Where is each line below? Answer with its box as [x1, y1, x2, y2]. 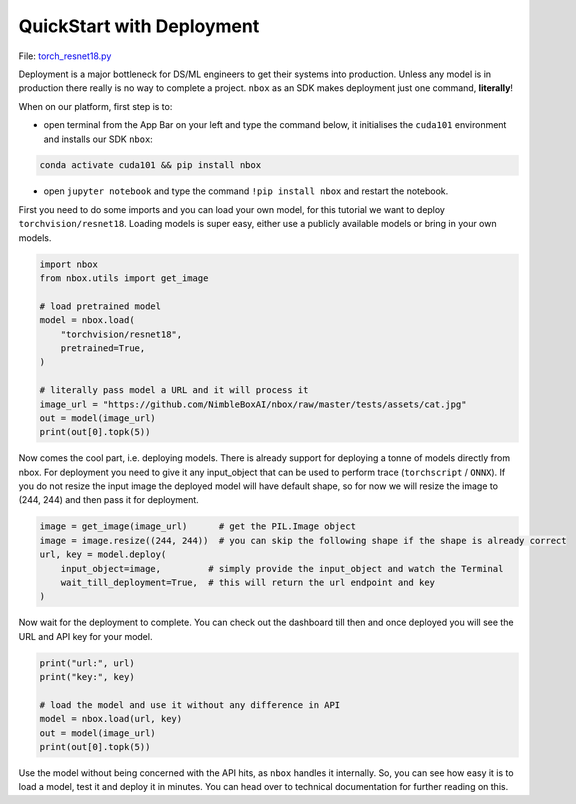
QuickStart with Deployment [18, 15, 260, 37]
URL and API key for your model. [18, 630, 153, 642]
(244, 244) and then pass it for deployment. [18, 494, 199, 506]
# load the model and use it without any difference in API [39, 699, 341, 710]
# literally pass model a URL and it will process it [39, 385, 309, 396]
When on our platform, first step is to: [18, 100, 173, 112]
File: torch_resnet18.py [18, 50, 112, 62]
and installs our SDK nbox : [43, 133, 154, 145]
